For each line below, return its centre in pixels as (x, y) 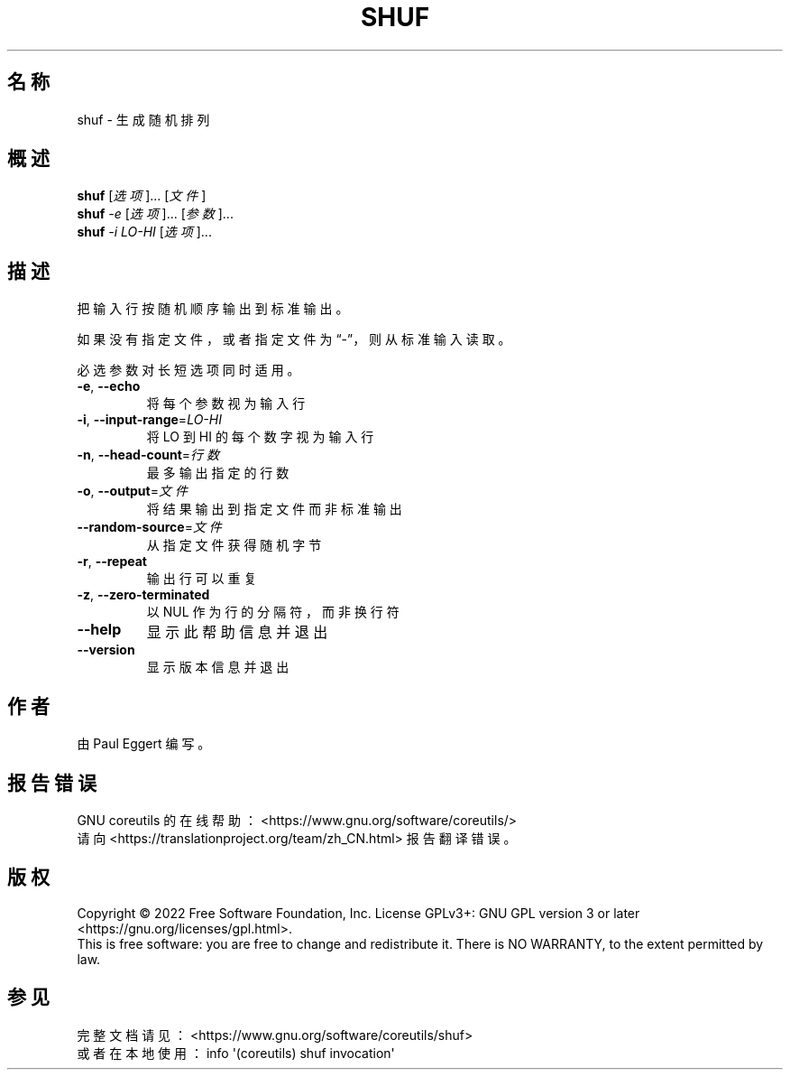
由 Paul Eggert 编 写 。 (144, 744)
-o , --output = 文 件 (132, 491)
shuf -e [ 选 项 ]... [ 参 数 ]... (155, 214)
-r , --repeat (112, 562)
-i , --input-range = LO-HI (149, 420)
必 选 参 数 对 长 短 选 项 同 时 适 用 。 (188, 370)
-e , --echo (109, 386)
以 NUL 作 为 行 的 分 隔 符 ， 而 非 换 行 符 (273, 612)
